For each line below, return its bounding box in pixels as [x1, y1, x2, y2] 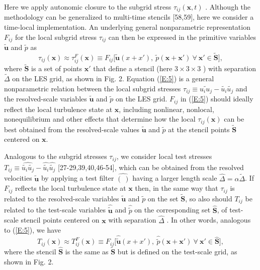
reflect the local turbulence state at [4, 103, 113, 114]
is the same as [65, 246, 109, 257]
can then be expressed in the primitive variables [108, 31, 256, 42]
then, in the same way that [135, 183, 218, 193]
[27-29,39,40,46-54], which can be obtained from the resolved [57, 161, 244, 172]
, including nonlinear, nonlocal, [119, 103, 214, 114]
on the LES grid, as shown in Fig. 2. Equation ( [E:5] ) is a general [12, 73, 214, 84]
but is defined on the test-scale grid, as [117, 246, 237, 257]
